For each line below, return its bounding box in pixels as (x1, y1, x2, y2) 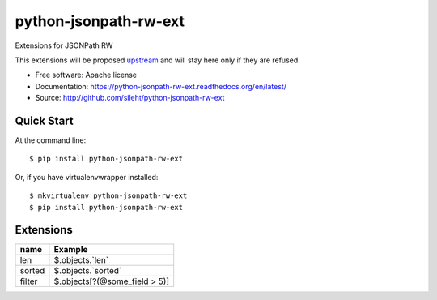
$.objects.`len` (53, 255, 109, 266)
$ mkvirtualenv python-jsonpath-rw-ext (29, 191, 188, 200)
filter (19, 276, 38, 287)
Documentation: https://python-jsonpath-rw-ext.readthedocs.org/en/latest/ (35, 81, 287, 91)
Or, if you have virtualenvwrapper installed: (15, 172, 159, 182)
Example (53, 244, 88, 255)
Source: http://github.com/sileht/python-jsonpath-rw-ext (35, 93, 225, 103)
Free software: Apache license (35, 70, 138, 80)
